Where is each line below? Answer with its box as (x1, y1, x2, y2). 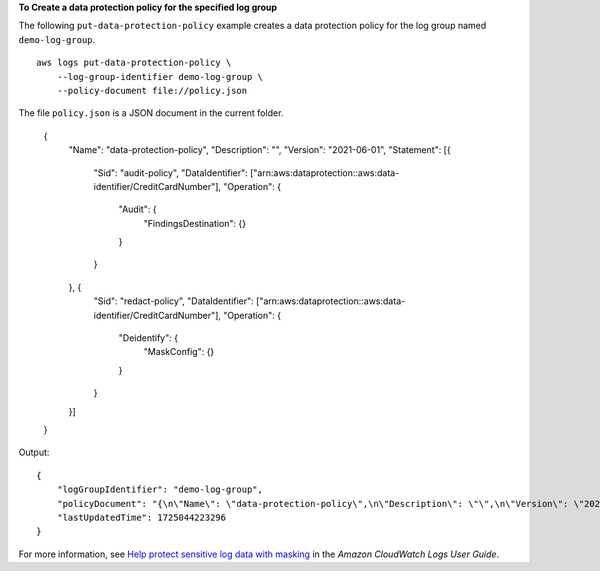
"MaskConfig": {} (143, 346, 215, 358)
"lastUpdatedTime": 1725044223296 (56, 511, 227, 523)
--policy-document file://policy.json (56, 85, 248, 96)
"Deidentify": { (118, 332, 179, 344)
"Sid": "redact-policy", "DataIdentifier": (93, 295, 254, 307)
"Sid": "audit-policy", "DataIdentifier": (93, 166, 249, 179)
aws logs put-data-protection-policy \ (36, 57, 232, 69)
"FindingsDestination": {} (143, 217, 247, 229)
